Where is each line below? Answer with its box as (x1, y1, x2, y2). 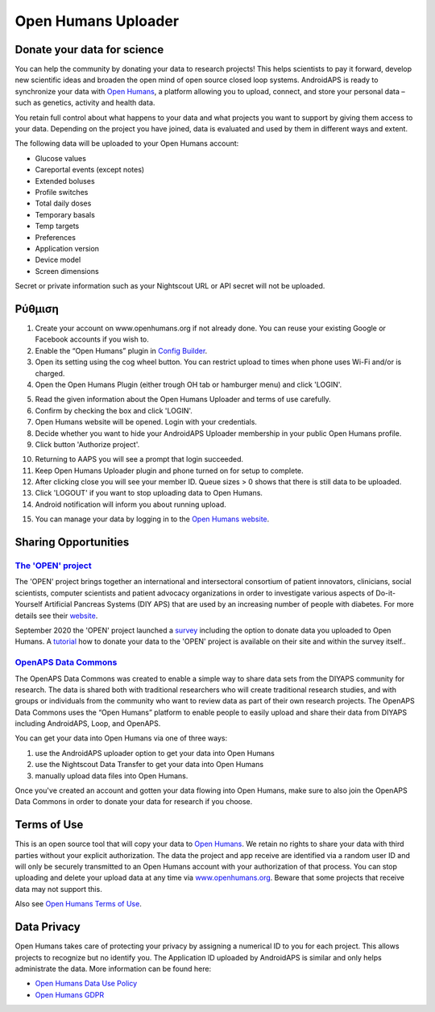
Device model (35, 255, 81, 265)
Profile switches (35, 187, 89, 197)
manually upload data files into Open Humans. (35, 770, 188, 781)
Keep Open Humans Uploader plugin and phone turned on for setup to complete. (35, 466, 304, 475)
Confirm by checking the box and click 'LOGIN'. (35, 405, 193, 415)
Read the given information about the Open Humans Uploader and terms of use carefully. (35, 395, 332, 404)
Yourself (14, 599, 43, 609)
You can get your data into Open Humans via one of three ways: (14, 733, 228, 743)
